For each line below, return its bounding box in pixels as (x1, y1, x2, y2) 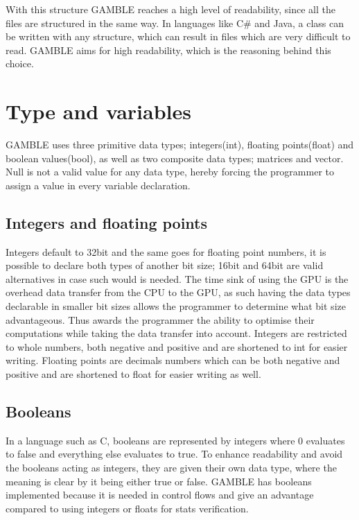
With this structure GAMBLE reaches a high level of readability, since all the (6, 2, 335, 16)
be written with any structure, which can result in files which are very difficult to (6, 29, 351, 44)
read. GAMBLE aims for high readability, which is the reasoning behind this (6, 42, 331, 57)
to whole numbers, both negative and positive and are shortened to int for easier (6, 339, 348, 354)
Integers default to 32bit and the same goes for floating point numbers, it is (6, 244, 326, 259)
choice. (6, 56, 34, 71)
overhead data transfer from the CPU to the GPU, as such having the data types (6, 285, 351, 300)
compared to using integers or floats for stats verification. (6, 501, 249, 515)
